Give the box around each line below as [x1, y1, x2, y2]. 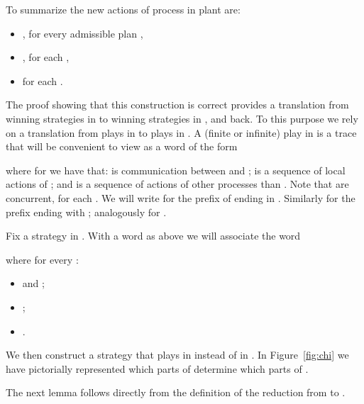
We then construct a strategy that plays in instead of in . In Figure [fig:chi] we [6, 347, 349, 362]
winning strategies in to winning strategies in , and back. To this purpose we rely [6, 111, 358, 125]
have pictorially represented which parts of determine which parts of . [6, 361, 309, 376]
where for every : [6, 252, 79, 266]
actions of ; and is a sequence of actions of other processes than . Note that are [6, 176, 349, 191]
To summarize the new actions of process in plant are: [6, 2, 241, 16]
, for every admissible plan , [22, 26, 143, 40]
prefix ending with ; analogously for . [6, 204, 167, 219]
